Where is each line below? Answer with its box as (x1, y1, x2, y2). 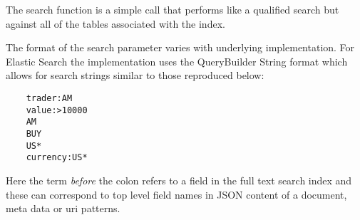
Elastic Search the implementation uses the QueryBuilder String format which (6, 53, 348, 68)
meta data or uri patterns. (6, 201, 120, 216)
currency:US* (26, 152, 88, 163)
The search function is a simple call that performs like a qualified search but (6, 2, 339, 16)
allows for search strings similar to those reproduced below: (6, 68, 264, 83)
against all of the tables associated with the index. (6, 16, 225, 31)
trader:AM (26, 93, 73, 103)
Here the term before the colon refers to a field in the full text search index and (6, 172, 352, 187)
